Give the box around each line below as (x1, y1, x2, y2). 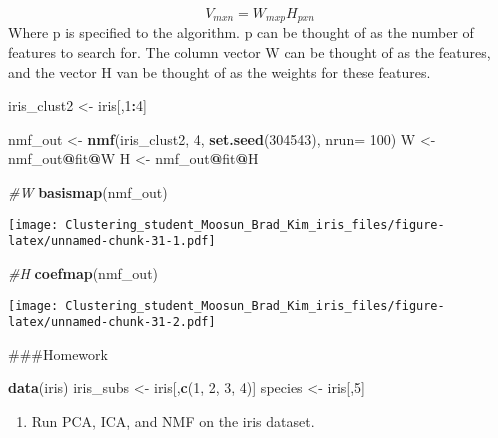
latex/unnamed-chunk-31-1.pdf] (8, 234, 216, 249)
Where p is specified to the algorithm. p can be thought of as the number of (8, 22, 474, 43)
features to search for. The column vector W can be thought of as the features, (8, 42, 491, 63)
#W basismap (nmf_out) (8, 182, 168, 203)
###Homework (8, 343, 108, 364)
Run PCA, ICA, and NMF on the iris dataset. (31, 411, 315, 432)
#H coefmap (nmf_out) (8, 262, 159, 283)
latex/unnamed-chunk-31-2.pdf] (8, 315, 216, 330)
